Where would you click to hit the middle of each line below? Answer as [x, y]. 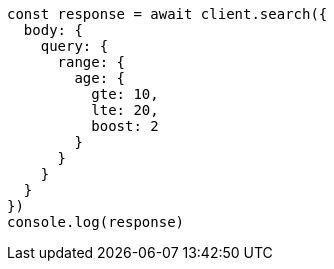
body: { [53, 30]
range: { [91, 62]
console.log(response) [96, 222]
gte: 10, [125, 94]
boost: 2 [125, 126]
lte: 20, [125, 110]
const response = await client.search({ [167, 14]
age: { [100, 78]
